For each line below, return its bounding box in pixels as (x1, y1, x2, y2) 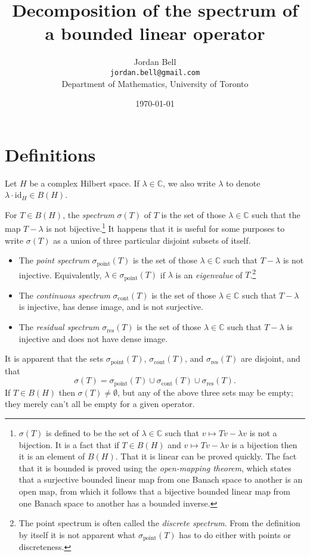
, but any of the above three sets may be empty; (117, 386, 293, 398)
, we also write (163, 176, 216, 189)
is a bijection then (231, 438, 297, 451)
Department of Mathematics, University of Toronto (61, 77, 249, 89)
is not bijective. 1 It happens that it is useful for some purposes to (46, 220, 285, 235)
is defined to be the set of (46, 426, 139, 439)
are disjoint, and (241, 352, 300, 365)
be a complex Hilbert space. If (29, 176, 139, 189)
